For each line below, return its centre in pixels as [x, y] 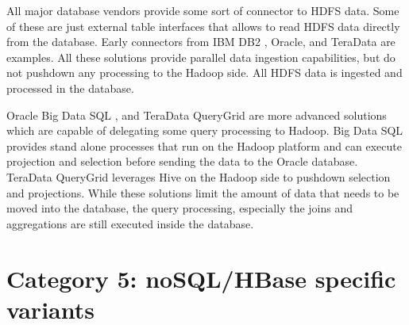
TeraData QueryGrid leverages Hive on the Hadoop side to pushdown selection [199, 176]
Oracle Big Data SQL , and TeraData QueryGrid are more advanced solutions [197, 115]
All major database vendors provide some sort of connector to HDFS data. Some [203, 10]
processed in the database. [70, 88]
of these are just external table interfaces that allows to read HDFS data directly [203, 26]
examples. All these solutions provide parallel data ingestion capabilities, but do [201, 57]
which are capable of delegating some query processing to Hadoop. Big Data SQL [205, 130]
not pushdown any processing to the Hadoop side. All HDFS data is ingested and [204, 73]
